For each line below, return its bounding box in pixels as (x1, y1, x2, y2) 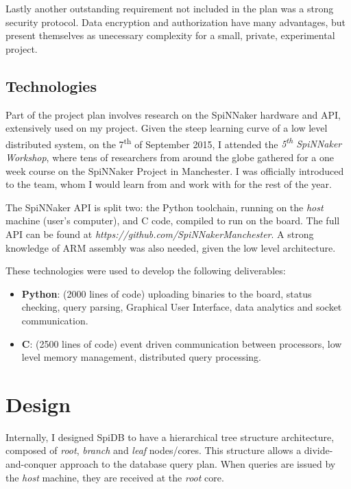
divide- (304, 443, 333, 457)
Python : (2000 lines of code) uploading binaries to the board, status (21, 286, 312, 300)
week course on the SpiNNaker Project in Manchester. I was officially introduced (5, 163, 344, 178)
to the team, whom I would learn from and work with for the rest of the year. (5, 177, 332, 191)
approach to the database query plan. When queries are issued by (60, 457, 336, 471)
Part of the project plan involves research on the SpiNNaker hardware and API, (5, 107, 341, 121)
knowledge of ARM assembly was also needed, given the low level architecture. (5, 240, 336, 254)
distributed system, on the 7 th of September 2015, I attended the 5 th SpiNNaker (5, 134, 342, 151)
